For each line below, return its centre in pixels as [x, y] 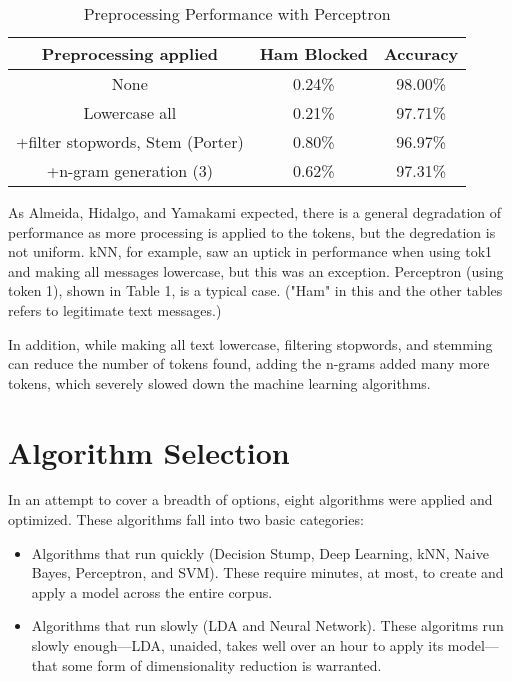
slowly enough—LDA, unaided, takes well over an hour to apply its [237, 645]
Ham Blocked [313, 53]
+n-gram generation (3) [130, 170]
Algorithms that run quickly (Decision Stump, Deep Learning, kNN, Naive [260, 552]
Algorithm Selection [149, 451]
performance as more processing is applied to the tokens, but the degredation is [252, 231]
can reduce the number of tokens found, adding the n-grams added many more [249, 363]
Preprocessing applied [129, 53]
